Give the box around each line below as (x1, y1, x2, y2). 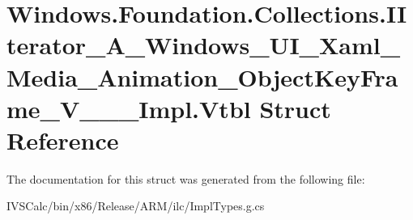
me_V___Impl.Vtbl (6, 91, 251, 125)
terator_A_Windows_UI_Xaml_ (6, 28, 400, 61)
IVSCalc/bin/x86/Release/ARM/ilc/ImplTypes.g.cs (6, 197, 265, 214)
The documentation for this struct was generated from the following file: (6, 170, 365, 187)
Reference (6, 123, 119, 156)
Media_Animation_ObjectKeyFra (6, 60, 398, 93)
